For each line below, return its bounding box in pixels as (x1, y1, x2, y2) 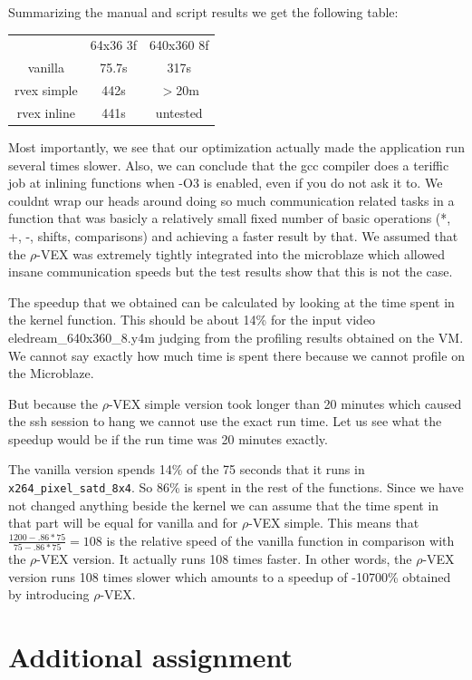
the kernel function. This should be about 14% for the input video (8, 310, 376, 329)
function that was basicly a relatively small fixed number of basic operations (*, (8, 209, 451, 228)
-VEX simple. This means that (248, 513, 419, 532)
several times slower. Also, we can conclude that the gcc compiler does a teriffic (8, 155, 449, 174)
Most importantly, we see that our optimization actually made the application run (8, 137, 465, 156)
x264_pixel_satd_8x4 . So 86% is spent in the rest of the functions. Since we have (8, 478, 464, 497)
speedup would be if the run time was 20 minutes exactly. (8, 429, 328, 448)
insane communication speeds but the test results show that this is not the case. (8, 262, 453, 281)
